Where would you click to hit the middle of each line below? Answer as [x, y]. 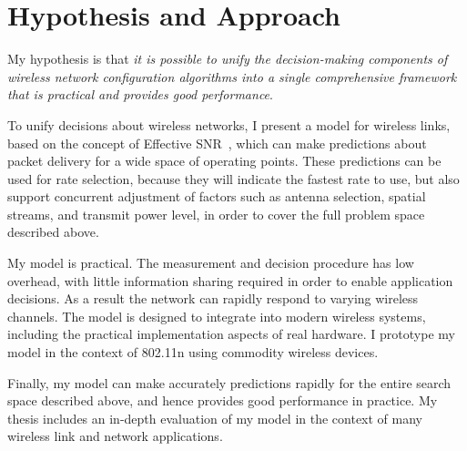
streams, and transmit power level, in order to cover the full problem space [216, 214]
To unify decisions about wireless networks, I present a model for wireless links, [229, 124]
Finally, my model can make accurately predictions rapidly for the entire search [229, 382]
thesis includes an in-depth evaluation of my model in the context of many [215, 418]
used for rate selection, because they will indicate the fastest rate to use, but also [233, 178]
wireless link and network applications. [115, 436]
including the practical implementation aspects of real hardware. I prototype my [231, 334]
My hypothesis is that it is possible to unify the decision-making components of [228, 59]
